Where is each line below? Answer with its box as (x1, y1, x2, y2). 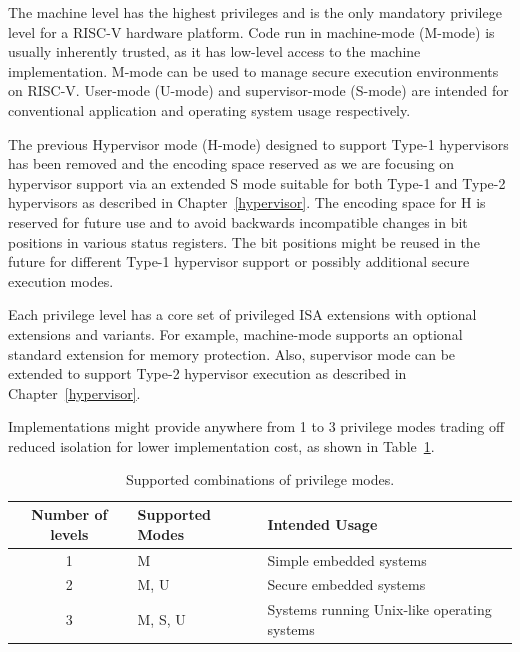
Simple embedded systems (267, 549, 427, 570)
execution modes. (8, 270, 114, 291)
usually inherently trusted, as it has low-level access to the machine (8, 41, 421, 62)
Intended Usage (267, 513, 378, 534)
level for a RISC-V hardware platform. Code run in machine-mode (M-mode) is (8, 21, 495, 42)
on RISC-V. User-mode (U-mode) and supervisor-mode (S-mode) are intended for (8, 80, 509, 101)
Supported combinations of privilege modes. (125, 469, 395, 490)
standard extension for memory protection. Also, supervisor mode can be (8, 343, 456, 364)
